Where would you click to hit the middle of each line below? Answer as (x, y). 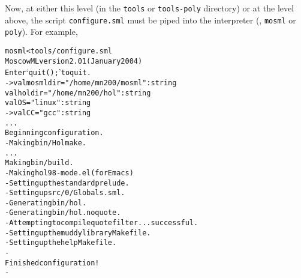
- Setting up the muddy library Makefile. (78, 233)
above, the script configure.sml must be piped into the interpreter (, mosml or (150, 20)
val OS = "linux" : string (48, 103)
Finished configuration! (52, 263)
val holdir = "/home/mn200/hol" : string (78, 93)
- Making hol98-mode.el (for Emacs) (69, 173)
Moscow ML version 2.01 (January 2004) (74, 61)
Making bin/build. (39, 163)
